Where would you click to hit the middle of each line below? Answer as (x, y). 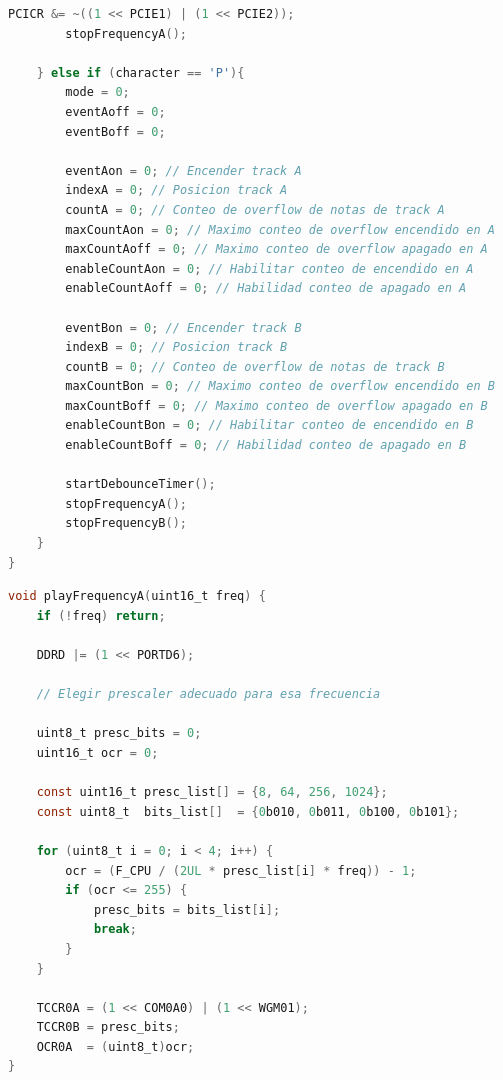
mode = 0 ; (97, 92)
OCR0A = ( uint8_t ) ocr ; (115, 1046)
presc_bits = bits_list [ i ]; (187, 909)
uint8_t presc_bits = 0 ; (119, 733)
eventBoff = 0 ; (115, 131)
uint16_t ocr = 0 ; (97, 752)
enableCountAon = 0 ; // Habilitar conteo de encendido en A (269, 268)
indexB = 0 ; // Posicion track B (176, 347)
